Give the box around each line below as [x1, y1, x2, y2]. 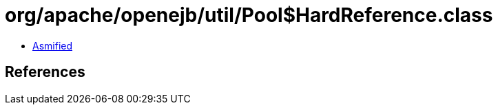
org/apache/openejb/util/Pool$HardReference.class [5, 3, 493, 27]
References [5, 63, 85, 81]
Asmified [32, 39, 73, 52]
